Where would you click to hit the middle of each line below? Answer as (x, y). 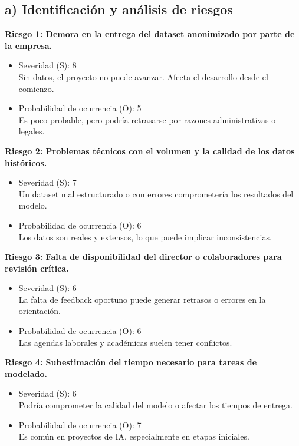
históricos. (26, 162)
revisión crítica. (37, 268)
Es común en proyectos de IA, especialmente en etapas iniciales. (134, 436)
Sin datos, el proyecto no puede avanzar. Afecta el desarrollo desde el (143, 76)
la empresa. (29, 45)
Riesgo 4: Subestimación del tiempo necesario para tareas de (131, 362)
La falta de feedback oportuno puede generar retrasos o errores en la (142, 299)
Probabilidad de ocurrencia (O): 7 (80, 424)
